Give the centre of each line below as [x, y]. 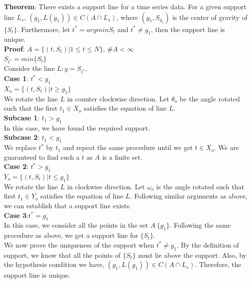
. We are [227, 147]
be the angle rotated [210, 98]
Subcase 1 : [22, 117]
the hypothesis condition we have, [54, 264]
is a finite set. [122, 157]
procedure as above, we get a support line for [71, 235]
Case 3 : [16, 215]
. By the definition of [208, 244]
